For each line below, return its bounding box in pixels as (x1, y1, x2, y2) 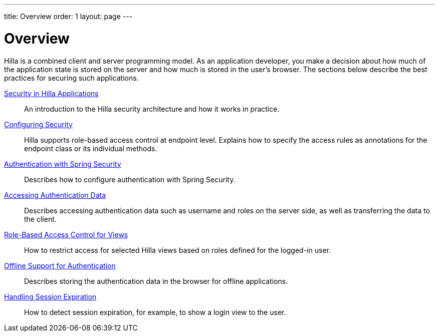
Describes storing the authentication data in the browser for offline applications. (24, 276, 288, 285)
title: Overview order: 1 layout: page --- (4, 12, 133, 21)
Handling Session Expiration (4, 292, 97, 301)
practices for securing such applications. (4, 73, 139, 82)
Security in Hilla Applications (4, 89, 99, 98)
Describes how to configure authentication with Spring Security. (24, 175, 236, 184)
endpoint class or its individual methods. (24, 144, 157, 153)
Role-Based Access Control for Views (4, 230, 128, 239)
